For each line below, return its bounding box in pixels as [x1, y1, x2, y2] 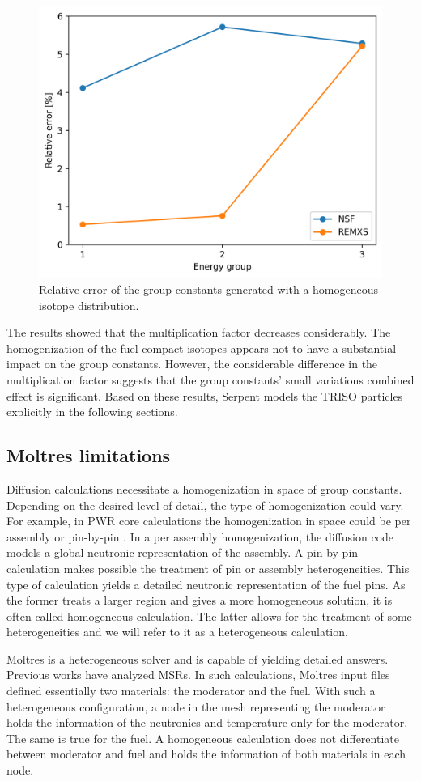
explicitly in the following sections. [6, 403, 178, 420]
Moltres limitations [6, 443, 171, 468]
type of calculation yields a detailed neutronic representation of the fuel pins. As [6, 575, 406, 592]
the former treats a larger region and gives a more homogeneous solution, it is [6, 592, 393, 609]
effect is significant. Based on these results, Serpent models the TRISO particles [6, 387, 403, 404]
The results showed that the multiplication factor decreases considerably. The [6, 324, 391, 341]
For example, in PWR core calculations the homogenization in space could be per [6, 512, 411, 529]
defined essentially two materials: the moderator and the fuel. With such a [6, 682, 376, 699]
